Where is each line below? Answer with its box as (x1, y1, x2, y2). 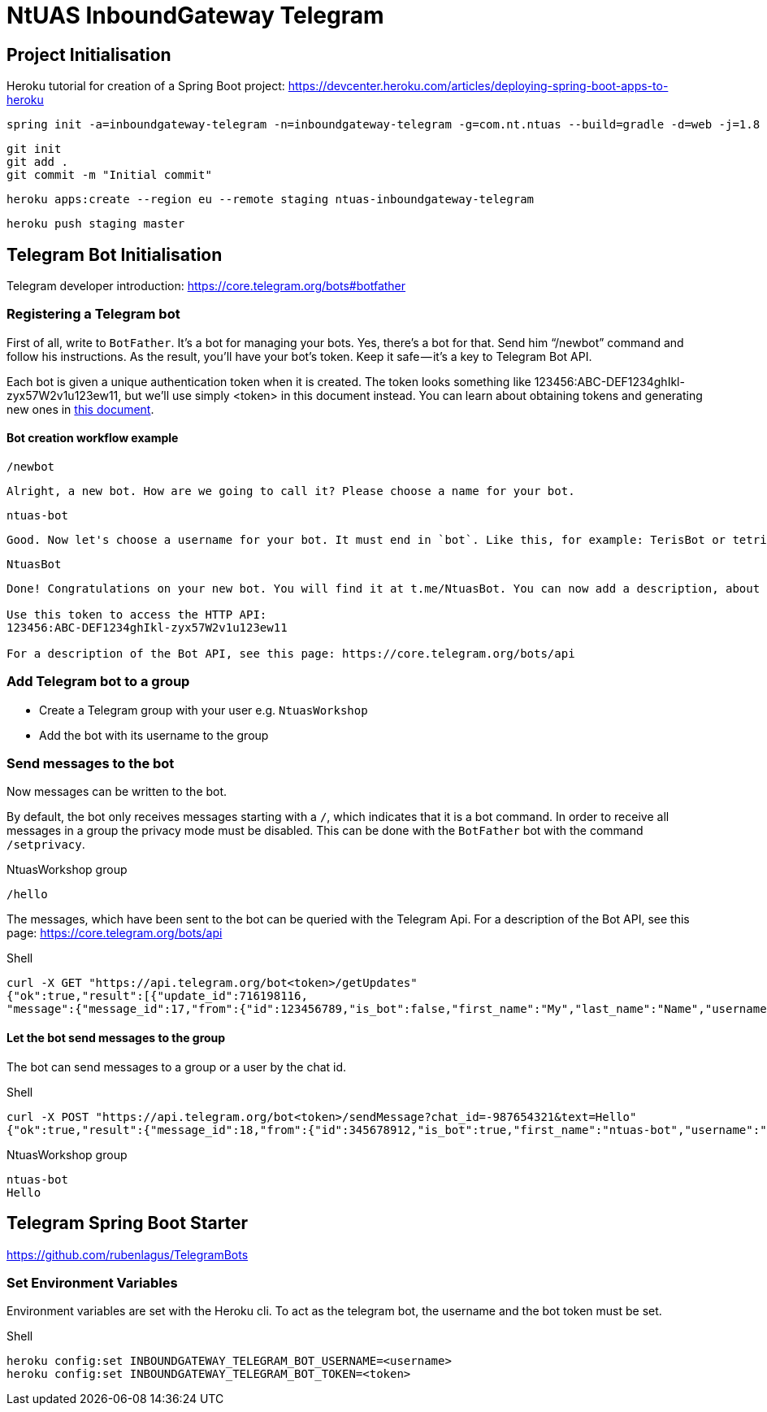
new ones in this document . (6, 402, 154, 416)
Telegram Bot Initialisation (6, 244, 223, 265)
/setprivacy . (6, 837, 85, 852)
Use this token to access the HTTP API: (6, 607, 267, 621)
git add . (6, 155, 68, 169)
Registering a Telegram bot (6, 306, 180, 323)
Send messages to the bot (6, 755, 175, 772)
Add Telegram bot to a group (6, 673, 190, 690)
